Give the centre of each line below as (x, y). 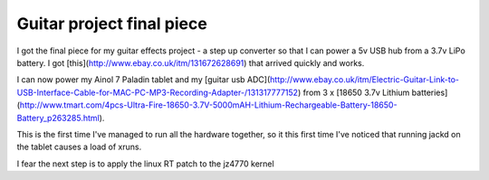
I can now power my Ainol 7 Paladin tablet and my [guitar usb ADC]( (144, 80)
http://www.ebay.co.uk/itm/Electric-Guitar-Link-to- (364, 80)
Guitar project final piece (112, 24)
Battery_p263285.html (58, 118)
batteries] (430, 92)
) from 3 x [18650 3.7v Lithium (354, 92)
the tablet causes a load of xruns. (79, 147)
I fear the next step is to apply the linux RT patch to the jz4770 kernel (146, 164)
